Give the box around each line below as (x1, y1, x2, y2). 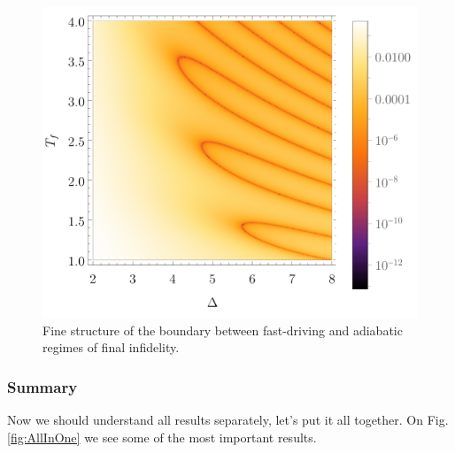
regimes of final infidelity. (42, 338, 180, 357)
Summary (7, 375, 78, 397)
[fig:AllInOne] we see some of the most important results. (7, 427, 317, 446)
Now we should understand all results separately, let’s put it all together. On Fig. (7, 411, 449, 428)
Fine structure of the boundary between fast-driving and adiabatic (42, 320, 403, 339)
